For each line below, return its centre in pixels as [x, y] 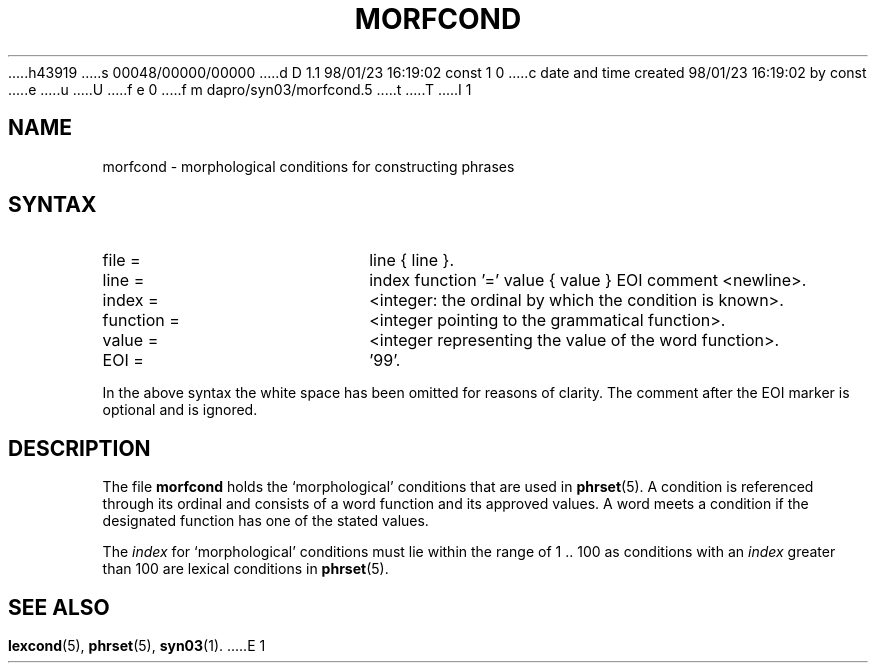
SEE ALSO [59, 607]
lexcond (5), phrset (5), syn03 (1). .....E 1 [137, 646]
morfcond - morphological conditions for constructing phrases [308, 166]
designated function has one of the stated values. [265, 521]
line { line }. [411, 260]
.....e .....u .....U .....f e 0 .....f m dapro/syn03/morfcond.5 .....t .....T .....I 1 [240, 89]
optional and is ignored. [180, 410]
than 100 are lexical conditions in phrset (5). [245, 569]
